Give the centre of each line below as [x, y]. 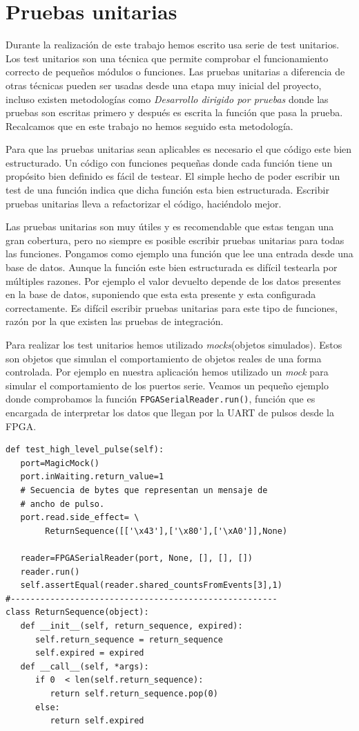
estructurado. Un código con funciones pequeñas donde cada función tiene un [169, 162]
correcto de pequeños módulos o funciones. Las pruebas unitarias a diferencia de [175, 72]
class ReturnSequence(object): [77, 612]
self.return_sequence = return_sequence [129, 639]
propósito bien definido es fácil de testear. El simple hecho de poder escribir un [173, 176]
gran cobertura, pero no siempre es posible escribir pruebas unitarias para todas [175, 240]
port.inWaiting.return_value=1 [92, 477]
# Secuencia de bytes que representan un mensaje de [144, 490]
